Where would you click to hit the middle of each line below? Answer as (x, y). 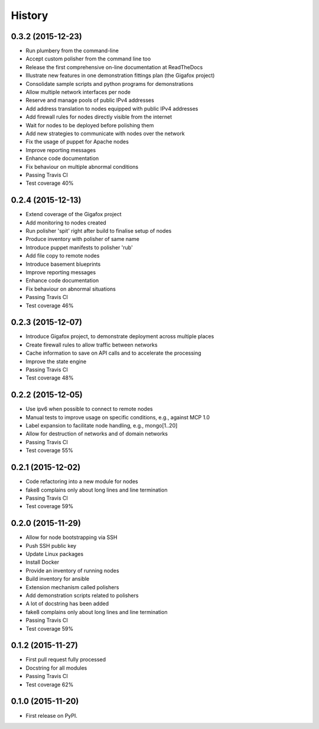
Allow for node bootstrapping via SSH (71, 537)
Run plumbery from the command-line (72, 51)
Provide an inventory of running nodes (72, 570)
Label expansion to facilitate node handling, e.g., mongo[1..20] (102, 426)
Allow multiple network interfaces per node (78, 92)
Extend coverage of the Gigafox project (74, 214)
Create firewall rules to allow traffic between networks (92, 345)
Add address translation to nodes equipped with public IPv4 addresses (112, 108)
